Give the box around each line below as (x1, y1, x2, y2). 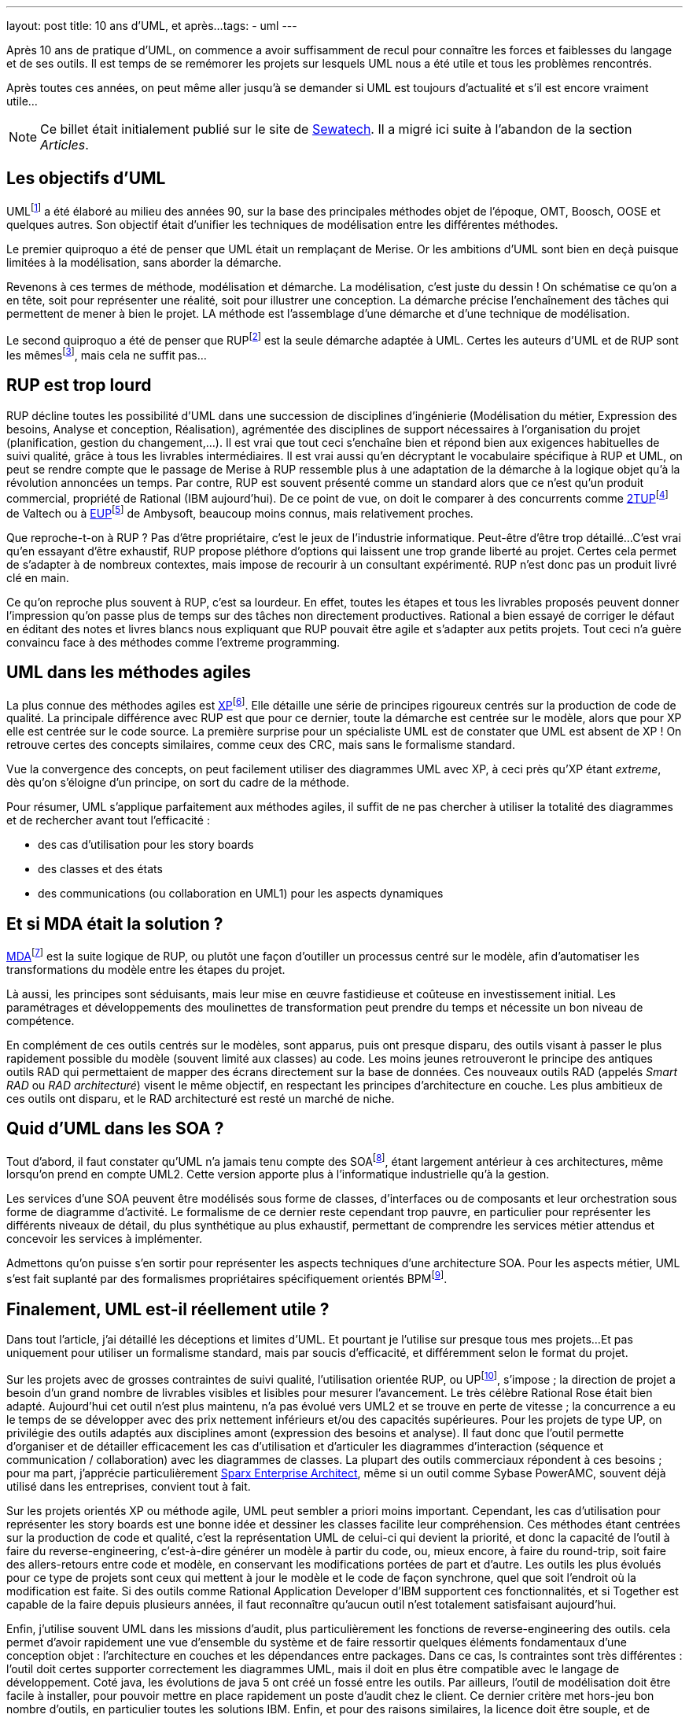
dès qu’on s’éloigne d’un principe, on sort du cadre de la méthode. (6, 776, 350, 790)
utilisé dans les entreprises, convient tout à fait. (6, 1479, 251, 1493)
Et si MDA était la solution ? (6, 913, 223, 934)
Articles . (40, 137, 89, 153)
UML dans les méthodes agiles (6, 662, 251, 683)
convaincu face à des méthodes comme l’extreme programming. (6, 635, 341, 649)
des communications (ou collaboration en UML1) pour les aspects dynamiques (38, 887, 444, 901)
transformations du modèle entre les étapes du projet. (6, 962, 286, 976)
